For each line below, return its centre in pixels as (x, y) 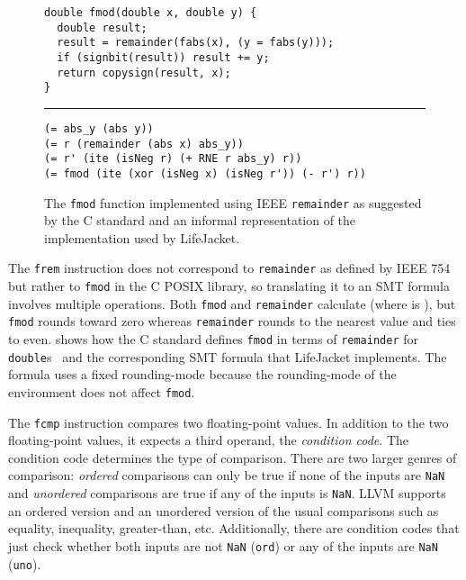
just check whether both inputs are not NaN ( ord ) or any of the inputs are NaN (223, 545)
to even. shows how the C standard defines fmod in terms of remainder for (213, 339)
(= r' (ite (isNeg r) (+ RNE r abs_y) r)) (173, 159)
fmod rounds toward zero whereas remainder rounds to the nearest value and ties (232, 321)
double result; (102, 27)
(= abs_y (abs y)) (99, 128)
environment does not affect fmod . (102, 391)
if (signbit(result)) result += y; (163, 57)
